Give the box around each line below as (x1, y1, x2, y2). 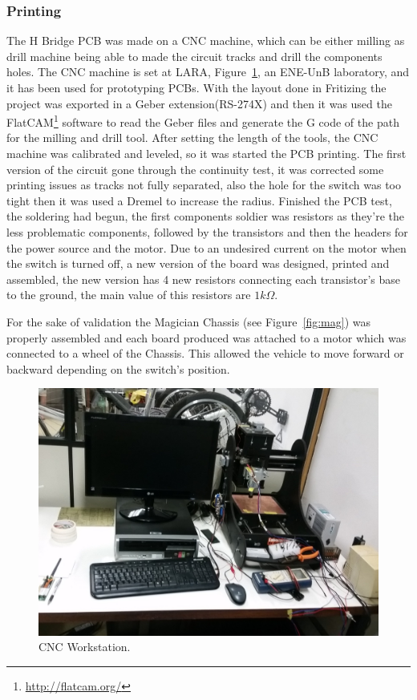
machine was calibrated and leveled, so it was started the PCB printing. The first (6, 145, 407, 162)
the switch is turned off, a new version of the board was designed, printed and (6, 255, 390, 272)
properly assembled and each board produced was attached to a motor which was (6, 329, 407, 346)
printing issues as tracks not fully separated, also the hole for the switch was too (6, 176, 401, 193)
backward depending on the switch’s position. (6, 360, 230, 377)
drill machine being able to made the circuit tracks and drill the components (6, 47, 383, 64)
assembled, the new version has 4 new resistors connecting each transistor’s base (6, 270, 400, 287)
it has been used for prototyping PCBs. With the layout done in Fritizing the (6, 79, 387, 95)
